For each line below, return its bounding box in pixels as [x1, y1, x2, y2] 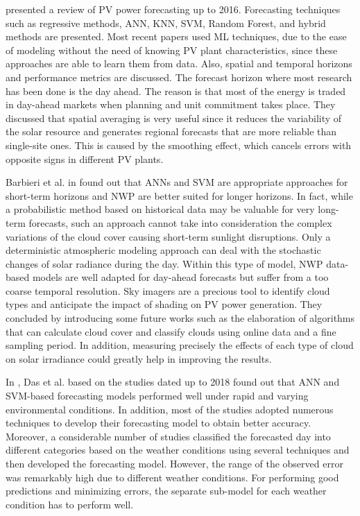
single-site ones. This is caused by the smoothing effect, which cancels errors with [6, 137, 352, 152]
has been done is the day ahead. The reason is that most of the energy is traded [6, 83, 346, 98]
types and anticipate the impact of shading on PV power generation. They [6, 297, 323, 311]
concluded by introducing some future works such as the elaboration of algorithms [6, 311, 355, 325]
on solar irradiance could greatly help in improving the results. [6, 351, 272, 365]
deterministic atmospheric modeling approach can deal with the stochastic [6, 243, 321, 257]
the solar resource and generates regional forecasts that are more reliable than [6, 124, 337, 139]
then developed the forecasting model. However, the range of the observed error [6, 456, 343, 470]
